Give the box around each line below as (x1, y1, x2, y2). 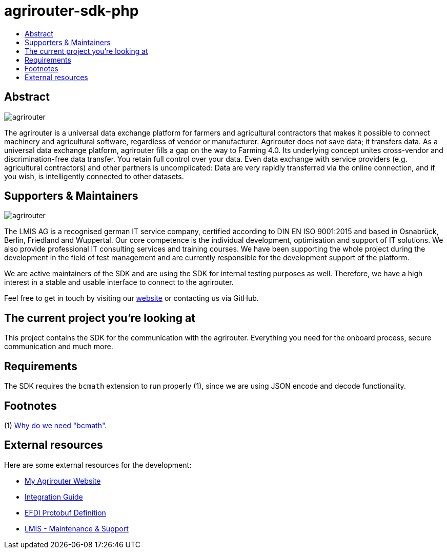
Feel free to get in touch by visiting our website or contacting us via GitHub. (4, 294, 259, 303)
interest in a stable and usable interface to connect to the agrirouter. (4, 278, 234, 287)
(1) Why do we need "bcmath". (4, 421, 107, 430)
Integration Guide (25, 492, 83, 501)
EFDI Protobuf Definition (25, 508, 106, 517)
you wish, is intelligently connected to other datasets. (4, 171, 184, 181)
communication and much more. (4, 342, 113, 351)
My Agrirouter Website (25, 476, 101, 485)
